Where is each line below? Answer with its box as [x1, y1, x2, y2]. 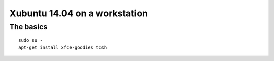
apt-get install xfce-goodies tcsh [18, 44, 107, 50]
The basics [9, 22, 48, 31]
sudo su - [18, 38, 43, 43]
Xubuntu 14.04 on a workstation [9, 8, 148, 19]
